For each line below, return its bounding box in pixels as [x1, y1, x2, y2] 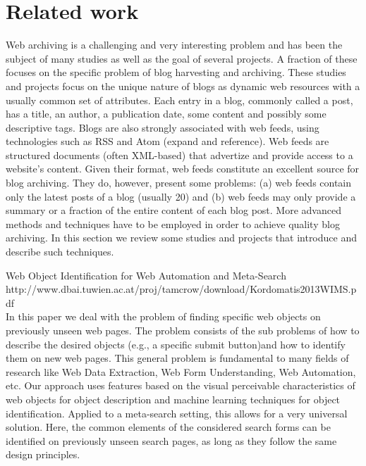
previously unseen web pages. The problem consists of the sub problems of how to [6, 323, 360, 337]
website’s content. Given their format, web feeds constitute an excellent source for [6, 161, 360, 176]
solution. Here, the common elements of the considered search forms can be [6, 420, 331, 434]
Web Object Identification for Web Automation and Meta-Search [6, 267, 286, 282]
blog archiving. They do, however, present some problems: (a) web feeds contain [6, 175, 352, 190]
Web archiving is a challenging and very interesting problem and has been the [6, 37, 343, 52]
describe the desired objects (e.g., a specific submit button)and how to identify [6, 336, 346, 351]
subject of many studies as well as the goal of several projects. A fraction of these [6, 51, 358, 65]
